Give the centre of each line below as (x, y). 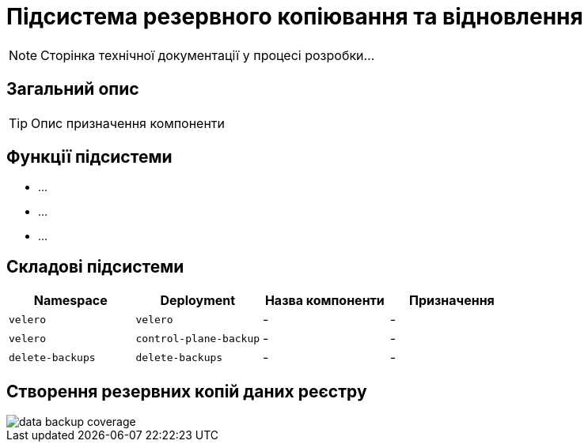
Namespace (70, 301)
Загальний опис (73, 89)
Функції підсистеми (89, 157)
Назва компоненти (324, 301)
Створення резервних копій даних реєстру (187, 391)
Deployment (198, 301)
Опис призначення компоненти (128, 123)
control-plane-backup (198, 338)
